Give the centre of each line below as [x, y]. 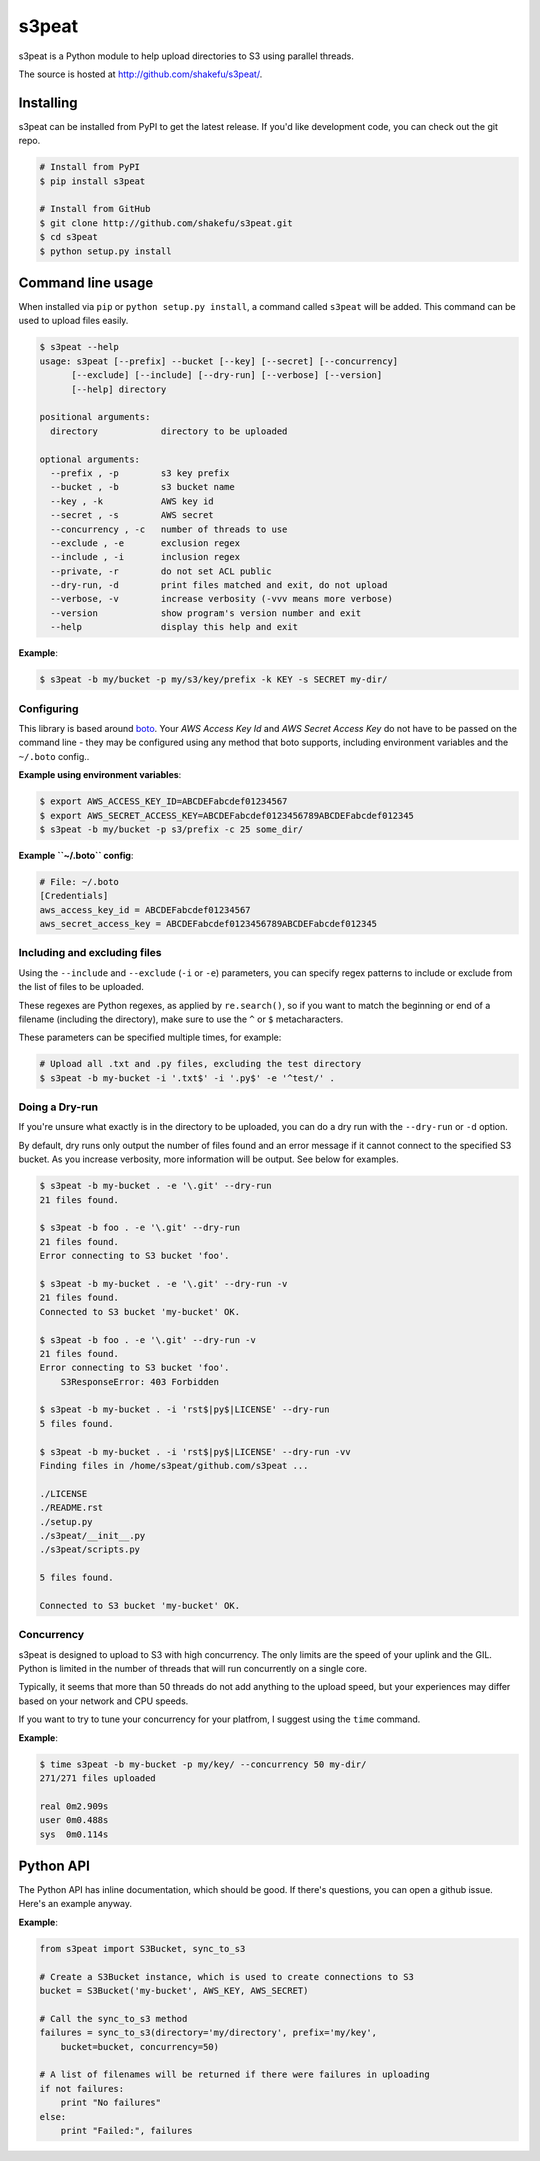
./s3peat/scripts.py [89, 1549]
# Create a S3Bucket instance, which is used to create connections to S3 [227, 1976]
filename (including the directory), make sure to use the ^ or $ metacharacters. [181, 1019]
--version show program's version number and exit [206, 613]
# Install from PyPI [89, 167]
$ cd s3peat [69, 237]
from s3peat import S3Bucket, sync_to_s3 [142, 1948]
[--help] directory [119, 389]
